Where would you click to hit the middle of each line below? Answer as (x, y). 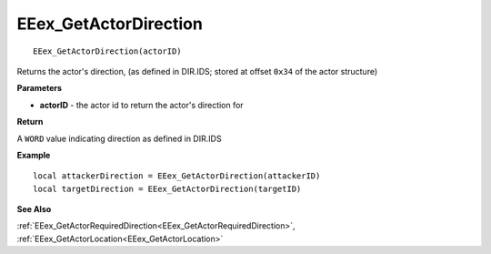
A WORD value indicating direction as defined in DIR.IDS (119, 138)
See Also (34, 209)
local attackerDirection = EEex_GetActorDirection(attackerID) (177, 176)
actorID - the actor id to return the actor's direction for (142, 105)
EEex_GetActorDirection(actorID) (107, 51)
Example (34, 155)
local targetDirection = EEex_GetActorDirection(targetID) (167, 188)
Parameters (40, 88)
